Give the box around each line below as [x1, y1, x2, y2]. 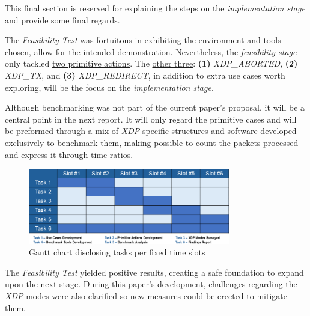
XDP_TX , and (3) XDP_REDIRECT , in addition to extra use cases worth [5, 68, 285, 81]
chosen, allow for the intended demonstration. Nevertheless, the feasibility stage [5, 45, 297, 58]
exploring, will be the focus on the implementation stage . [5, 81, 214, 93]
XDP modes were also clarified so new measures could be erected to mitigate [5, 290, 287, 302]
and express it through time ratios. [5, 148, 133, 160]
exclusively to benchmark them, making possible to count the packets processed [5, 136, 299, 148]
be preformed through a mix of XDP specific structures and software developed [5, 124, 297, 137]
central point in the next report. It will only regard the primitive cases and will [5, 112, 297, 125]
